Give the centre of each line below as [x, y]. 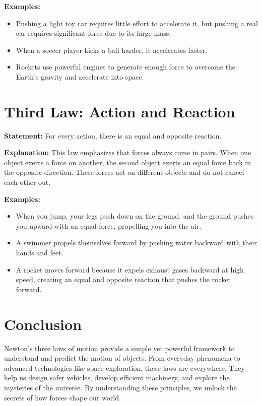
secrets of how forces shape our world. [62, 397]
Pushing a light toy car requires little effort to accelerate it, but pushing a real [137, 23]
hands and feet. [40, 253]
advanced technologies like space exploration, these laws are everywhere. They [124, 367]
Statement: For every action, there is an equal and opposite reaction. [113, 135]
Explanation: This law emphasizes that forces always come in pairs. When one [128, 152]
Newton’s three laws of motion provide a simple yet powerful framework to [119, 348]
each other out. [27, 182]
